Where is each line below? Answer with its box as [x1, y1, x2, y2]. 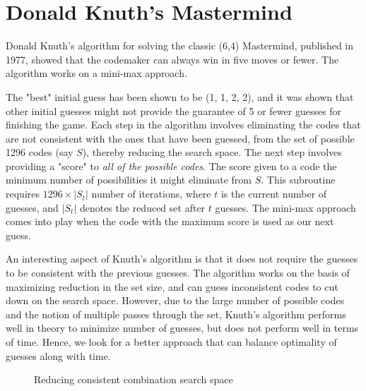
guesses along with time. [6, 348, 111, 363]
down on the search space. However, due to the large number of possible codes [6, 293, 345, 308]
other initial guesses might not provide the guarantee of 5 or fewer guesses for [6, 103, 342, 118]
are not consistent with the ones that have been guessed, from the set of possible [6, 131, 355, 145]
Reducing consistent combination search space [34, 372, 233, 387]
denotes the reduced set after [79, 200, 206, 215]
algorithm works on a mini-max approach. [6, 66, 187, 80]
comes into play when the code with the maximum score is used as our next [6, 214, 334, 229]
